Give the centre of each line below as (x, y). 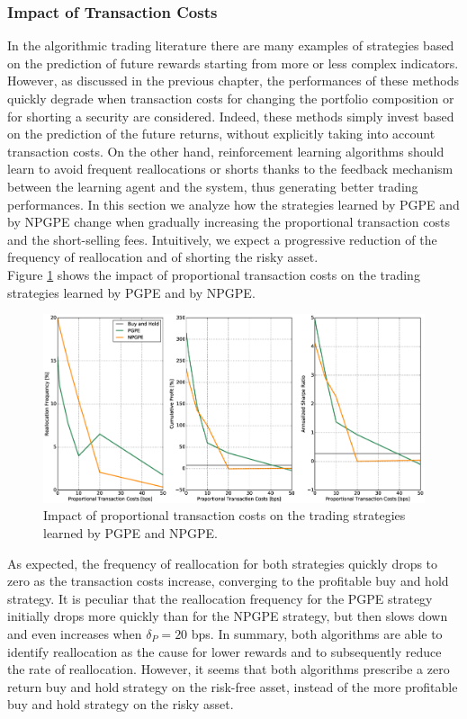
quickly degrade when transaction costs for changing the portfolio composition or (231, 98)
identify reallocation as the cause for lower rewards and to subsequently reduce (225, 651)
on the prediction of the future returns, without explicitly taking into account (221, 134)
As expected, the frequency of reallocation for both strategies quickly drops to (223, 563)
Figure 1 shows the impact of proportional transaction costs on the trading (214, 274)
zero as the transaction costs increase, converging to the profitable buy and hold (228, 581)
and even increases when (75, 634)
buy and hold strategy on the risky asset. (121, 704)
